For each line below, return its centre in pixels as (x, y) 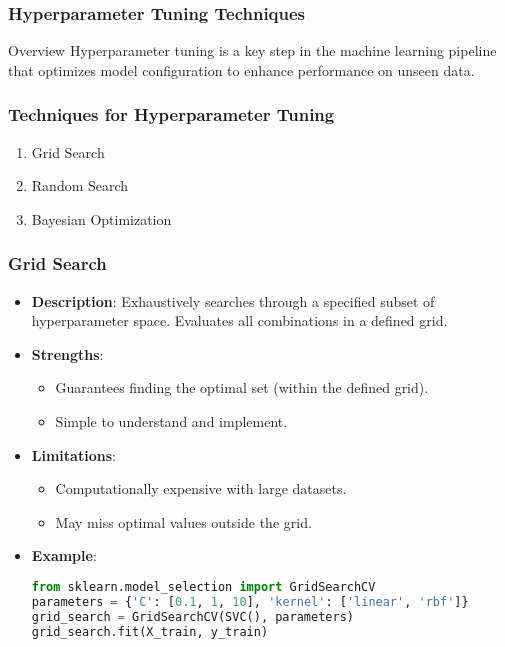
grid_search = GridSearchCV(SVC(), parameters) (192, 616)
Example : (64, 555)
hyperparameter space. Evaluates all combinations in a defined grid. (239, 320)
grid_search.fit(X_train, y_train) (150, 631)
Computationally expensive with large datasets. (201, 488)
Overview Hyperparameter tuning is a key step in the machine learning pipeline (252, 50)
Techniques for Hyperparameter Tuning (171, 114)
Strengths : (67, 353)
